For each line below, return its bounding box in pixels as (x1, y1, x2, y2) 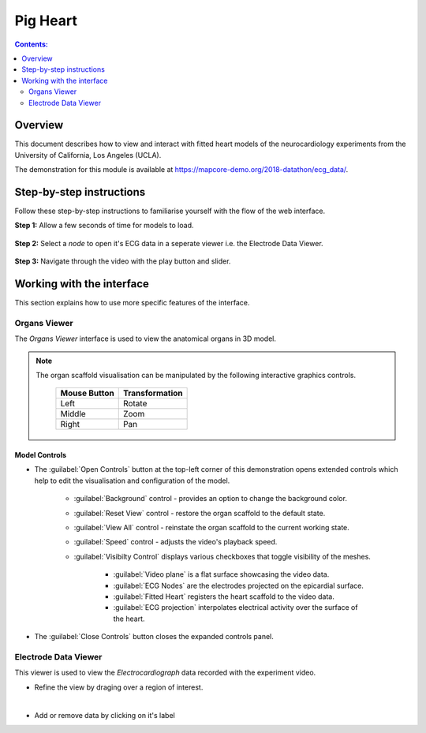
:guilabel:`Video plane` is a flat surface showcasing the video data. (113, 570, 330, 579)
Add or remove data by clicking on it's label (34, 711, 175, 720)
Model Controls (14, 451, 67, 460)
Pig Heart (14, 12, 78, 29)
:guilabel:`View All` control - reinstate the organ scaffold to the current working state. (73, 523, 350, 533)
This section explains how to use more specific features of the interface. (14, 298, 250, 308)
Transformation (122, 387, 183, 398)
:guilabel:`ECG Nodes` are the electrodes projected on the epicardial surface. (113, 581, 364, 590)
